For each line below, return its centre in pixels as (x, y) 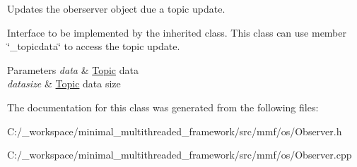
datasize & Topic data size (64, 83)
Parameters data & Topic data (73, 69)
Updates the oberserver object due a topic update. (116, 8)
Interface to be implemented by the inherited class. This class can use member (177, 32)
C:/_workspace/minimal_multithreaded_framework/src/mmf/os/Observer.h (175, 131)
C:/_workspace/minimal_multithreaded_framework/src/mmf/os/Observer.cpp (180, 155)
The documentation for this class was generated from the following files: (163, 107)
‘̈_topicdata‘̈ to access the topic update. (94, 46)
